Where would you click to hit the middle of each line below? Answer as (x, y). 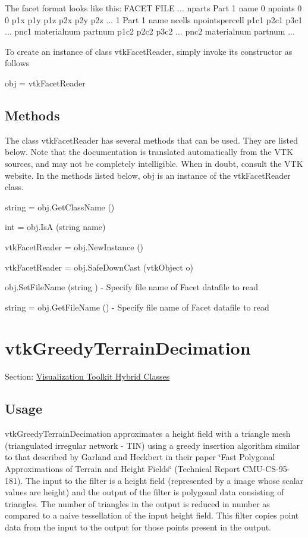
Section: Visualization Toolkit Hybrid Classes (87, 376)
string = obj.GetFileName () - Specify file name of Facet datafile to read (137, 307)
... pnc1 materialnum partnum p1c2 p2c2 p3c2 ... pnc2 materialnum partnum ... (150, 31)
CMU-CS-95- (266, 468)
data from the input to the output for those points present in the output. (138, 527)
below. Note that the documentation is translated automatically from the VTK (149, 152)
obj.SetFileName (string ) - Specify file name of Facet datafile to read (132, 287)
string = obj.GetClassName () (60, 207)
